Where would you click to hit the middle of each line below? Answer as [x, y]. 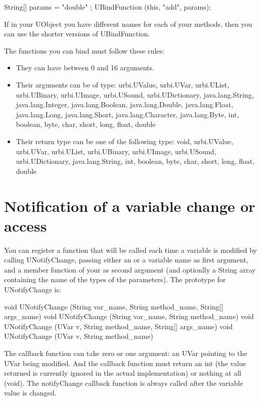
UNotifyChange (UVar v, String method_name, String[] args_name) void [118, 326]
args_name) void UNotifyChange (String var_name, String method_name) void [129, 316]
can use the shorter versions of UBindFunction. [77, 34]
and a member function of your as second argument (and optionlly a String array [130, 269]
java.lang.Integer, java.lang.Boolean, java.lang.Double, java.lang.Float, [125, 104]
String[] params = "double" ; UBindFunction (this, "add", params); [108, 7]
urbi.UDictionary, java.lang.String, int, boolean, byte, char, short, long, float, [135, 161]
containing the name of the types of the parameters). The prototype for [115, 279]
